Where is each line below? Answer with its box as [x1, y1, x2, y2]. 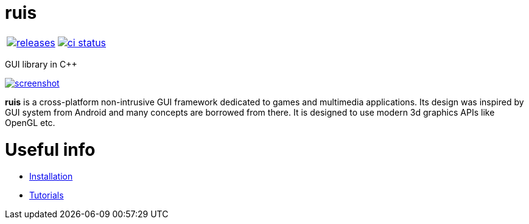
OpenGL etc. [5, 117, 55, 128]
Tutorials [29, 190, 64, 201]
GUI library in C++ [5, 58, 77, 69]
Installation [29, 171, 73, 182]
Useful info [5, 139, 96, 160]
